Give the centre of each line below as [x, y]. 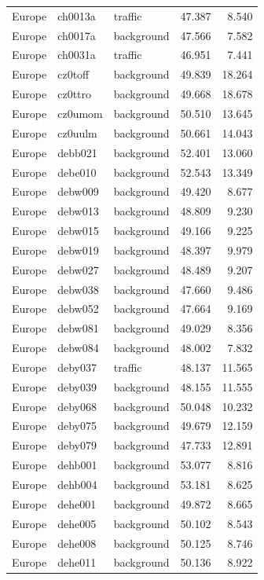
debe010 [77, 172]
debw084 [78, 348]
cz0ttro [75, 94]
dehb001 [77, 465]
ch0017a [77, 35]
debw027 [78, 269]
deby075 [77, 426]
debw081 [78, 328]
